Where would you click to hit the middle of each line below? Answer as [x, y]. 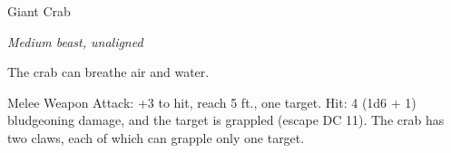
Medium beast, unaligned [75, 41]
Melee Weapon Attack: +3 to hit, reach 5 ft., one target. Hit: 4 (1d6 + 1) [212, 102]
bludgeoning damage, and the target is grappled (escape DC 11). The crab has [226, 120]
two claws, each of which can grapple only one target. [156, 137]
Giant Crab [39, 11]
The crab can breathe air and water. [108, 72]
